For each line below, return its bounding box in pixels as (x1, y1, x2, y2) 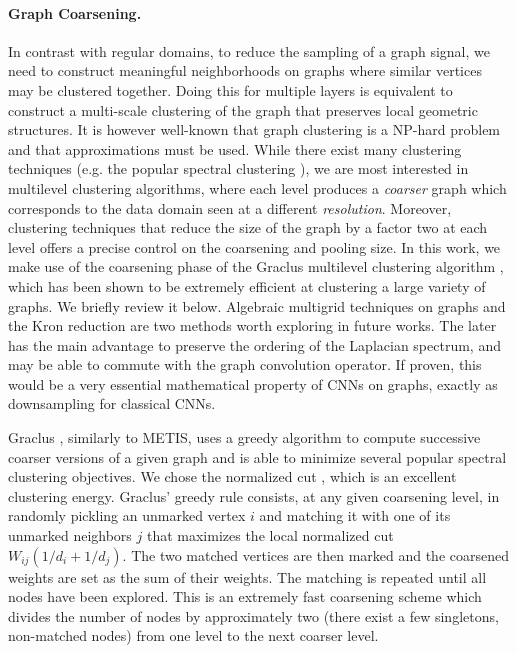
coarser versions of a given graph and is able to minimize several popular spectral (8, 446, 507, 467)
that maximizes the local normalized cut (146, 525, 394, 546)
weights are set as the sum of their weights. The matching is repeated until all (8, 566, 487, 587)
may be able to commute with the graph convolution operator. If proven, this (8, 354, 482, 375)
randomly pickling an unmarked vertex (8, 505, 246, 526)
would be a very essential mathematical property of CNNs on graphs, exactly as (8, 373, 498, 394)
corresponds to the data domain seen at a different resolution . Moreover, (8, 197, 452, 218)
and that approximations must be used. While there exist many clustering (8, 138, 462, 159)
